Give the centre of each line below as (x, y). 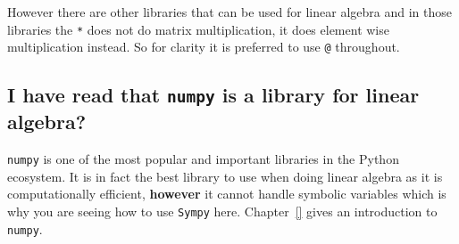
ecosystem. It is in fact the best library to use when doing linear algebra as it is (225, 176)
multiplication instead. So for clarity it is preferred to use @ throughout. (204, 47)
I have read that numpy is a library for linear (213, 95)
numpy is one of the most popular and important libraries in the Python (203, 159)
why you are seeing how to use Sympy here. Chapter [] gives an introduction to (222, 211)
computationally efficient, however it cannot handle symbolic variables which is (227, 194)
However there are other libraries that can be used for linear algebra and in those (229, 12)
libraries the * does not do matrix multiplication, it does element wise (198, 29)
